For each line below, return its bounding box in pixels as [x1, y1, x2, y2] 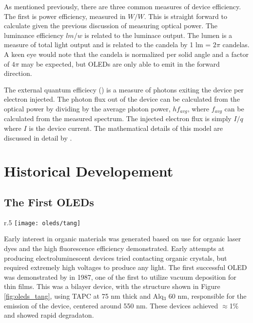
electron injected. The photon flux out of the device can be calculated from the [4, 94, 240, 104]
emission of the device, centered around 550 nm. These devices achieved [4, 300, 218, 310]
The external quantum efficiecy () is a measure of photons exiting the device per [4, 84, 244, 94]
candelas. [222, 39, 250, 50]
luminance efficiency [4, 30, 64, 40]
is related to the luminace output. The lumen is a [84, 30, 233, 40]
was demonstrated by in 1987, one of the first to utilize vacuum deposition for [4, 271, 236, 282]
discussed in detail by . [4, 132, 72, 143]
